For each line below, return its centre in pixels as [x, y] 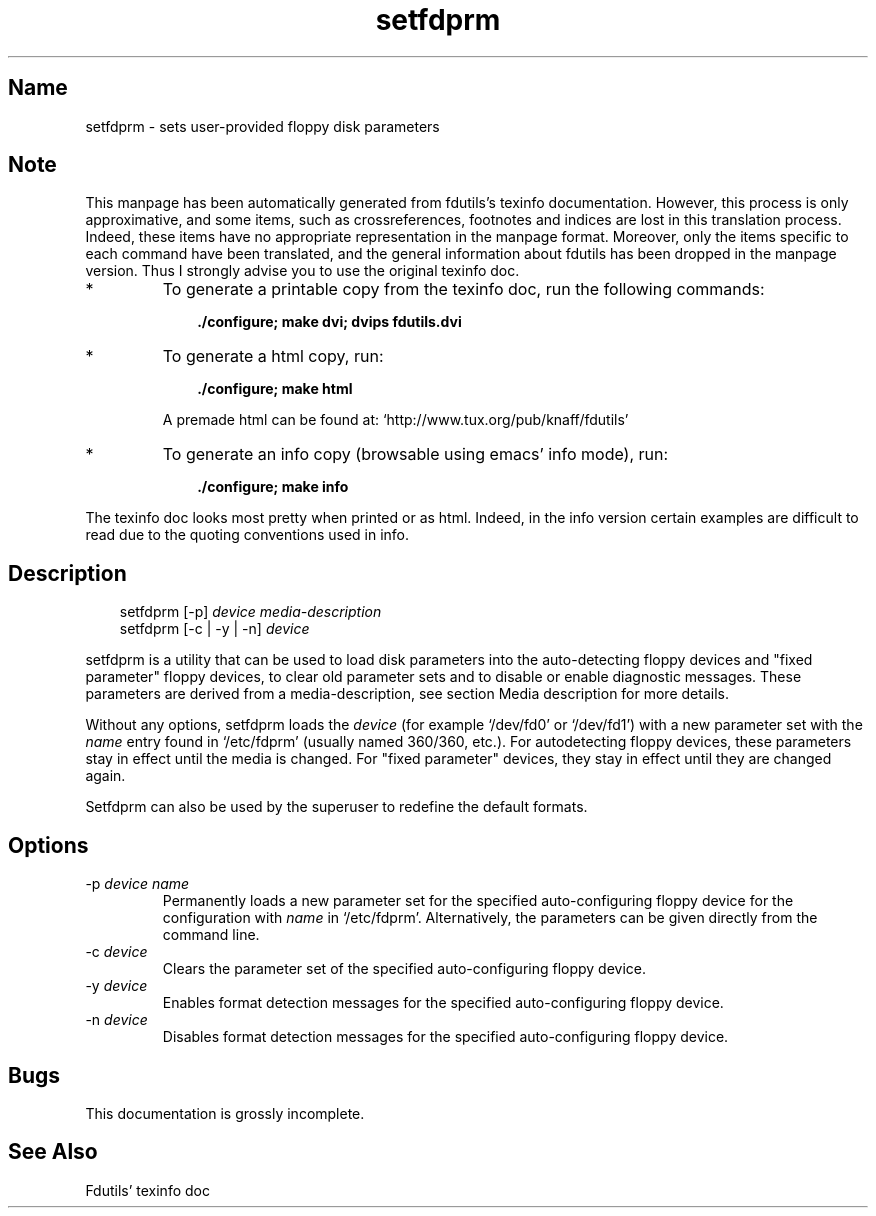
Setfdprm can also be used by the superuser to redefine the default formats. [336, 807]
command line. [211, 935]
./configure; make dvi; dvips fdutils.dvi [329, 322]
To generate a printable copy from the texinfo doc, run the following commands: [463, 289]
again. [105, 776]
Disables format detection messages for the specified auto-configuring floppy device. [445, 1037]
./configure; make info [273, 487]
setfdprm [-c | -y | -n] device [214, 629]
